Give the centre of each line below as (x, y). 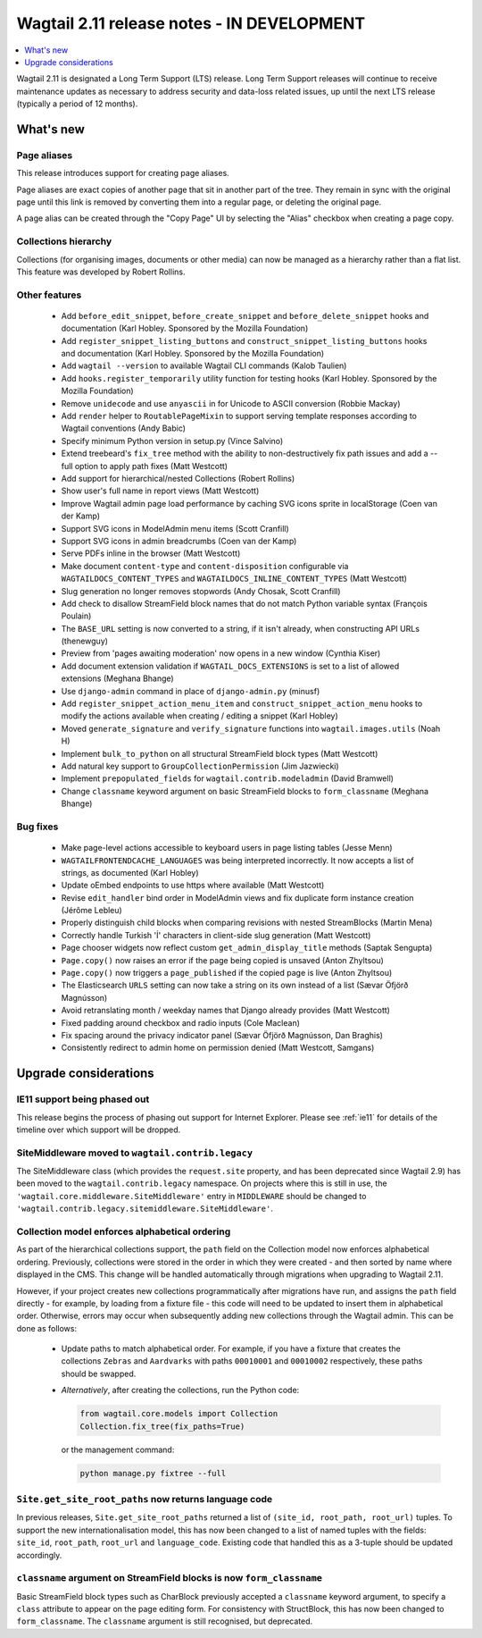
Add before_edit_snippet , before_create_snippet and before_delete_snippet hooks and (245, 315)
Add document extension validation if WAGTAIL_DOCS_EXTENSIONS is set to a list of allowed (230, 666)
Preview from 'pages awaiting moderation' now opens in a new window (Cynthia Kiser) (221, 653)
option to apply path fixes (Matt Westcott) (151, 466)
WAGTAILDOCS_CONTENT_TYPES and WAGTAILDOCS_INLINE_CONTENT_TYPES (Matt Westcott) (234, 579)
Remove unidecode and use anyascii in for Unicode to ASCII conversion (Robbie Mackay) (231, 403)
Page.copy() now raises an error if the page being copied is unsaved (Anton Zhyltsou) (222, 960)
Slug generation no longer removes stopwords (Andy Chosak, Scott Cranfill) (201, 591)
